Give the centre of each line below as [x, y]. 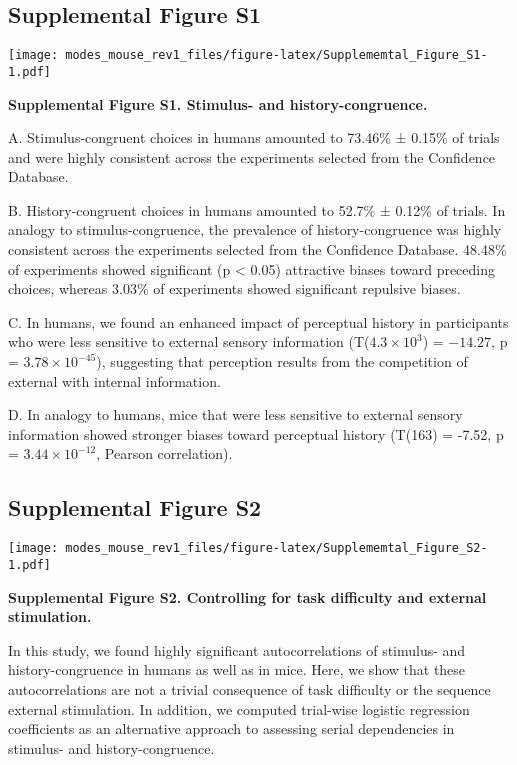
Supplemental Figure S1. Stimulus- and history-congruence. [218, 103]
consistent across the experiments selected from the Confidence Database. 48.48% [257, 249]
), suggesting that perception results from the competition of [282, 361]
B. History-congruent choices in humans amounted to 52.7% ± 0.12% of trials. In [257, 209]
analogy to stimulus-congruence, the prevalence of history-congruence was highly [255, 229]
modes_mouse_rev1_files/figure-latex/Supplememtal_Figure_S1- [276, 55]
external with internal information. [114, 380]
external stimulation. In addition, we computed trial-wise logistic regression [239, 708]
